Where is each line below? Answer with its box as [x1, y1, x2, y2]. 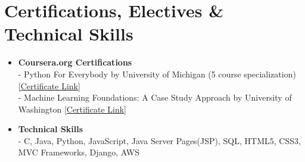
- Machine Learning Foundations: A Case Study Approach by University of [18, 91, 292, 104]
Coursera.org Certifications [18, 56, 132, 68]
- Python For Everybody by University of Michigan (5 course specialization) [18, 67, 296, 80]
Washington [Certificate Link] [18, 102, 126, 115]
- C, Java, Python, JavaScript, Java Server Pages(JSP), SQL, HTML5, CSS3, [18, 134, 301, 147]
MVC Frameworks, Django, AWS [18, 146, 139, 158]
